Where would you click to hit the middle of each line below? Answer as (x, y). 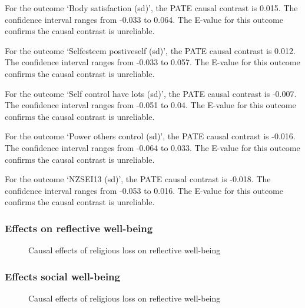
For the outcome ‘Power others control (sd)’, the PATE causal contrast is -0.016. (150, 136)
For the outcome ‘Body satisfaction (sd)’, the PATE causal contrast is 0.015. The (151, 8)
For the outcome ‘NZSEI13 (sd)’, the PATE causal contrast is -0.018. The (138, 179)
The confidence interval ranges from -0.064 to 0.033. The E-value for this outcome (152, 147)
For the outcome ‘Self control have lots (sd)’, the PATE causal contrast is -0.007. (151, 93)
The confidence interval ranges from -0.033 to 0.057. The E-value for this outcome (152, 62)
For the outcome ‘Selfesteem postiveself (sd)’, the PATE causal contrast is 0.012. (150, 50)
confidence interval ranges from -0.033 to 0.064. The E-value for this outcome (144, 19)
